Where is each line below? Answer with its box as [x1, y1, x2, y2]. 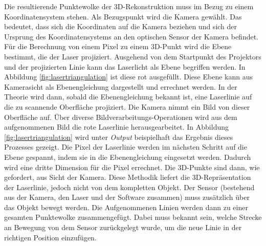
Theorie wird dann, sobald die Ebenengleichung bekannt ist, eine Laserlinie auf [4, 91, 252, 102]
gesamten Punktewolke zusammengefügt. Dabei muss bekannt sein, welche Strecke [4, 212, 262, 222]
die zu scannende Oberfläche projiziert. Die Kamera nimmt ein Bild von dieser [4, 101, 250, 112]
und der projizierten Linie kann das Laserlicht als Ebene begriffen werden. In [4, 61, 246, 72]
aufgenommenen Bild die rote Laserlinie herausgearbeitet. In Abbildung [4, 121, 229, 132]
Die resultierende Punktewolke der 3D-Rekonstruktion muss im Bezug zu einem [4, 1, 254, 11]
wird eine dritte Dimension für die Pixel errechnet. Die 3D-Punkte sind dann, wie [4, 161, 260, 172]
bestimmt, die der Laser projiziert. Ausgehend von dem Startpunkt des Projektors [4, 51, 261, 61]
